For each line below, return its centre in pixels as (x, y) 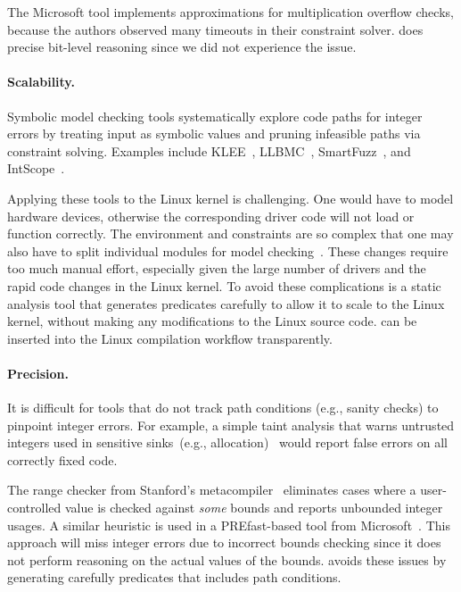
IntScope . (36, 168)
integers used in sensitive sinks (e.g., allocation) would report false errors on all (227, 442)
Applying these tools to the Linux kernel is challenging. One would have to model (230, 198)
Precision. (38, 373)
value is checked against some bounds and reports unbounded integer (254, 508)
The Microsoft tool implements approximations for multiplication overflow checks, (230, 12)
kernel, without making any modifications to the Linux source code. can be (212, 321)
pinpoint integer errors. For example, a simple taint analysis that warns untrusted (231, 425)
